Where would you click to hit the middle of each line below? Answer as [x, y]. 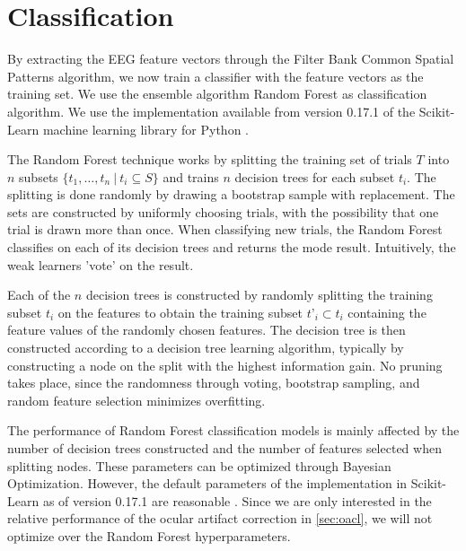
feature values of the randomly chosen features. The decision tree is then [207, 330]
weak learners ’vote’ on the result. [101, 264]
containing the [387, 312]
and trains [191, 176]
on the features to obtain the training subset [180, 312]
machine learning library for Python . [145, 129]
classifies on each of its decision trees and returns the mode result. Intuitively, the [232, 247]
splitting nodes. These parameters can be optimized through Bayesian [199, 465]
